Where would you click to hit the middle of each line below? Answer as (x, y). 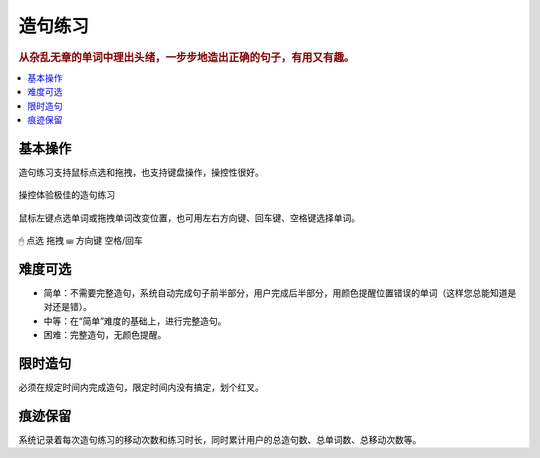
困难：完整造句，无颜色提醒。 (105, 335)
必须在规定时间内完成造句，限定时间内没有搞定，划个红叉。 (141, 387)
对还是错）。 (67, 307)
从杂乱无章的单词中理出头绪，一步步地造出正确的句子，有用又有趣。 (186, 57)
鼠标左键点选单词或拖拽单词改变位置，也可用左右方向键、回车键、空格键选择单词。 (189, 217)
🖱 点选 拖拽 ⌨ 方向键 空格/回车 (81, 241)
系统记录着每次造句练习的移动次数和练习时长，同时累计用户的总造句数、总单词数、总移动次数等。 (220, 439)
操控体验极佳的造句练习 (66, 195)
